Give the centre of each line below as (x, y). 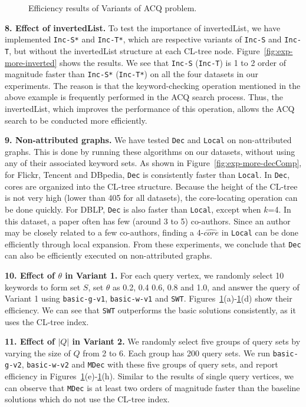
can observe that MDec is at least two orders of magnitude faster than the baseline (152, 387)
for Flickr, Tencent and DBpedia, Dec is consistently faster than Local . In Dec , (147, 175)
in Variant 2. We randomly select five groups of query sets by (186, 341)
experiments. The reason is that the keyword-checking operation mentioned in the (153, 85)
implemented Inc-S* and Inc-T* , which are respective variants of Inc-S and (143, 39)
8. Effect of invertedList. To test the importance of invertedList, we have (143, 27)
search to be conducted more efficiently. (76, 120)
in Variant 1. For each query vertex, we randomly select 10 (175, 275)
